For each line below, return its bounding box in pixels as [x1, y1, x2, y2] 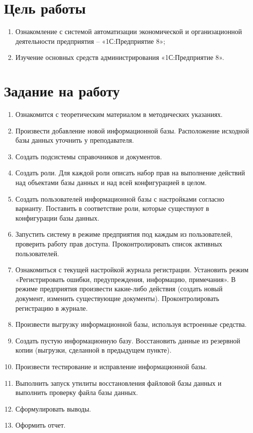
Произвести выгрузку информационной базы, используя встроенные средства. [15, 319, 247, 329]
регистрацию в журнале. [15, 302, 88, 313]
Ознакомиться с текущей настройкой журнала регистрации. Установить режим [15, 264, 249, 275]
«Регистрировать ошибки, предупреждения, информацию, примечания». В [15, 274, 236, 284]
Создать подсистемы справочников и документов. [15, 151, 162, 161]
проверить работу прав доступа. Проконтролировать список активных [15, 238, 222, 248]
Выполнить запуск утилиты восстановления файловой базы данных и [15, 377, 222, 388]
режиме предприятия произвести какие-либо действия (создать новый [15, 283, 223, 294]
